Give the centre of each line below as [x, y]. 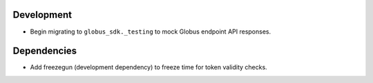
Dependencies [45, 51]
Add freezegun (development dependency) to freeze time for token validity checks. [149, 67]
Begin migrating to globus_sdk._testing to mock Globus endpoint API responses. [151, 32]
